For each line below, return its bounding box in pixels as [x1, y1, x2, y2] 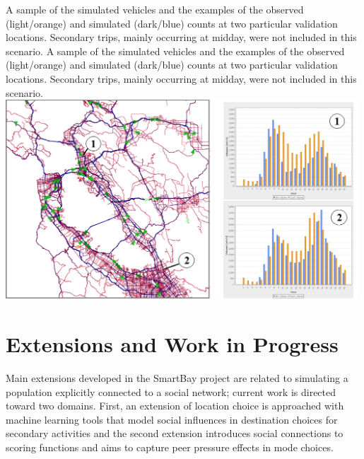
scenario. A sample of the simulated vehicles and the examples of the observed [6, 43, 345, 58]
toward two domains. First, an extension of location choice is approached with [6, 398, 344, 413]
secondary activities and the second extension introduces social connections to [6, 426, 344, 441]
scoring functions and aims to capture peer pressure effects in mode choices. [6, 439, 334, 454]
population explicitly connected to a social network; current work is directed [6, 384, 336, 399]
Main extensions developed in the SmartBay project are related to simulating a [6, 370, 348, 385]
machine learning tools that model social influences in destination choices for [6, 412, 338, 426]
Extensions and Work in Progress [6, 330, 339, 359]
